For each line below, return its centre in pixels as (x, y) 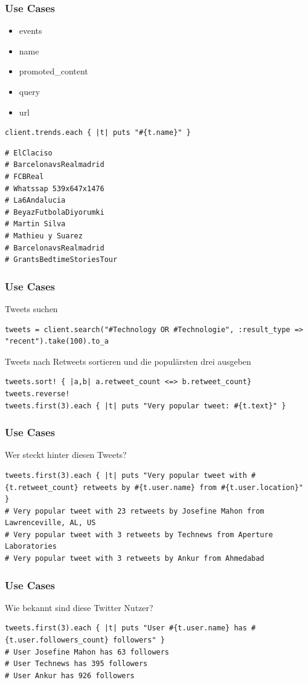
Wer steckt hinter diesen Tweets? (66, 455)
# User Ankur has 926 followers (70, 675)
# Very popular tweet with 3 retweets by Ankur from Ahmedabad (135, 559)
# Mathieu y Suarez (44, 236)
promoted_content (53, 71)
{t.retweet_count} (42, 487)
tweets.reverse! (37, 394)
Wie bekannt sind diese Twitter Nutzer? (79, 607)
